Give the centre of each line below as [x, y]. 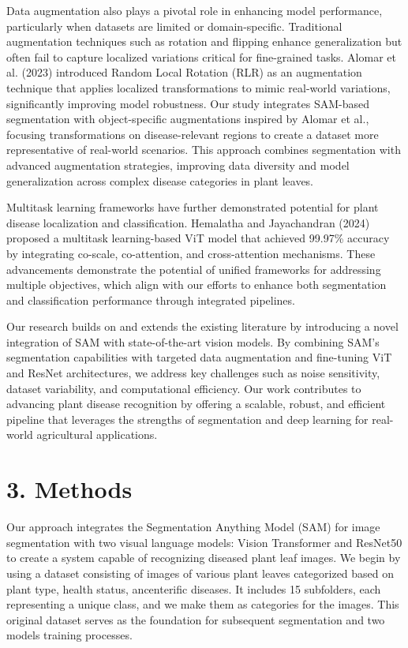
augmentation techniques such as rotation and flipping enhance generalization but [204, 41]
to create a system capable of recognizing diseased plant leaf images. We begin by [204, 558]
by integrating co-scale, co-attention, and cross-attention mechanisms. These [191, 253]
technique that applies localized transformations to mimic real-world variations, [198, 87]
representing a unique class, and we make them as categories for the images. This [203, 604]
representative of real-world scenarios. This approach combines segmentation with [204, 150]
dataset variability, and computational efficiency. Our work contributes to [184, 388]
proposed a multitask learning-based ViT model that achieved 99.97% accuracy [198, 238]
